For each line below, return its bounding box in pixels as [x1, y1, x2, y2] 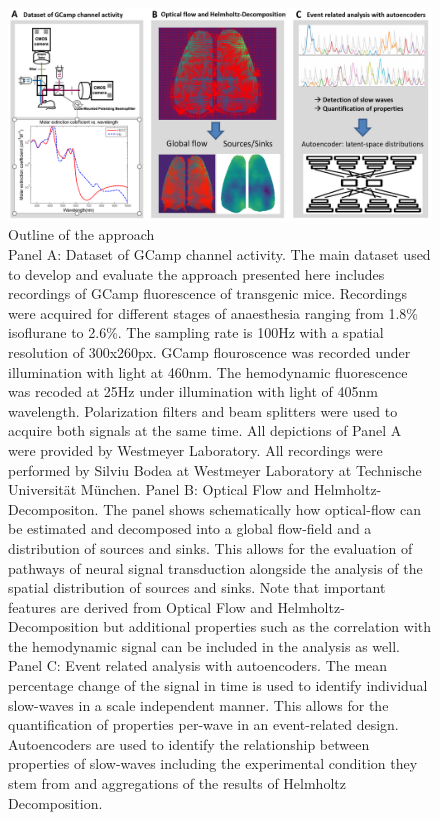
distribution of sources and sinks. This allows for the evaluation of [8, 537, 413, 558]
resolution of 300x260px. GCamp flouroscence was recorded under [8, 341, 411, 362]
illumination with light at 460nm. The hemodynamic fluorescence [8, 361, 408, 382]
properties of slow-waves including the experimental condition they [8, 753, 418, 774]
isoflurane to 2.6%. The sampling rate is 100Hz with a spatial [8, 322, 384, 343]
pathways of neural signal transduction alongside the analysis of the [8, 557, 423, 578]
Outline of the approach [8, 224, 155, 245]
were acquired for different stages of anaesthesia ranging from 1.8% [8, 302, 419, 323]
